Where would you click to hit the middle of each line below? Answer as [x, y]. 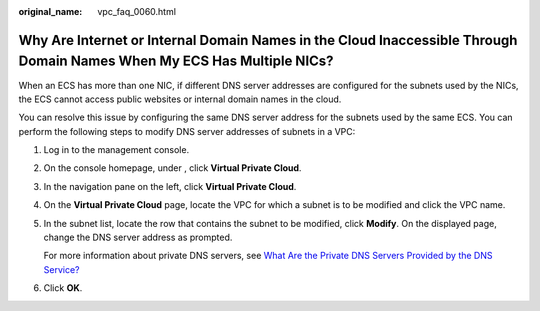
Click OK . [63, 288]
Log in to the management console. [116, 150]
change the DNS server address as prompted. [138, 237]
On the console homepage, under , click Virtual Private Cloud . [172, 168]
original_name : [50, 11]
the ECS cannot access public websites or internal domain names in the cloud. [180, 99]
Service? [61, 269]
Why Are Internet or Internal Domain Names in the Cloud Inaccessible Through [268, 40]
